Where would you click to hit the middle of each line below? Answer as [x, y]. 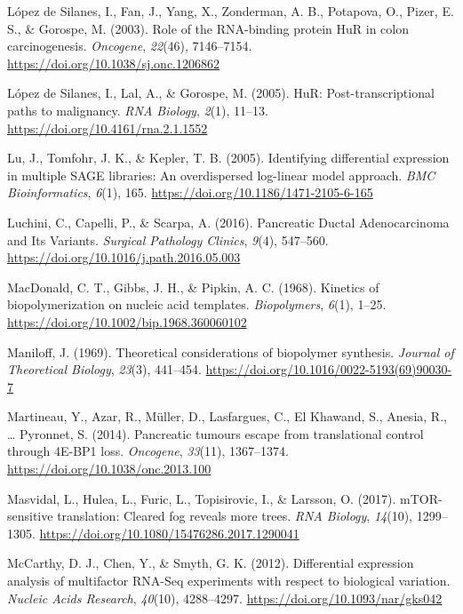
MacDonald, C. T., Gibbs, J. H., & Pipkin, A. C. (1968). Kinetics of [193, 287]
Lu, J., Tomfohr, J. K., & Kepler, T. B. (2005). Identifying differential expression [228, 158]
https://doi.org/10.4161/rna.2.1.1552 [108, 128]
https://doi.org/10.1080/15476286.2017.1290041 [169, 533]
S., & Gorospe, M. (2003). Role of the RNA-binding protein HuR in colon [208, 28]
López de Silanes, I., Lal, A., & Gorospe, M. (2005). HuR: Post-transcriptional [221, 93]
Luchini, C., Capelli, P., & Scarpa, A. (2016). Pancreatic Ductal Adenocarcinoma [228, 222]
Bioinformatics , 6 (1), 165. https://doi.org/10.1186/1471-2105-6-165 [190, 192]
